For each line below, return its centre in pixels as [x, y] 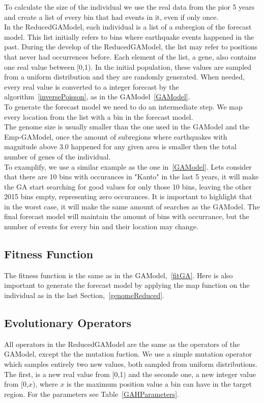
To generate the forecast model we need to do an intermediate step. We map [123, 106]
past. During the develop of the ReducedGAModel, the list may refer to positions [131, 47]
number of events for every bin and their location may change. [101, 226]
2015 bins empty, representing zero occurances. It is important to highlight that [128, 196]
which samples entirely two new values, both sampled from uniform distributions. [131, 364]
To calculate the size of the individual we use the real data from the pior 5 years [129, 7]
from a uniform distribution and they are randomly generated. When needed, [124, 77]
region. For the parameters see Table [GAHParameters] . [92, 394]
